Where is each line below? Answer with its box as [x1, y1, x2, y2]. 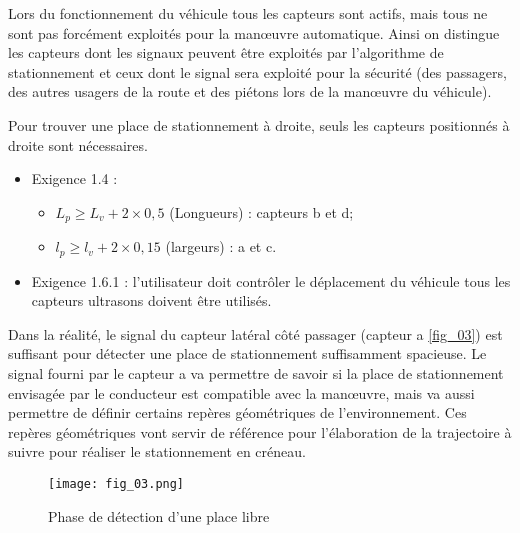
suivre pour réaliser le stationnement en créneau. [8, 441, 306, 462]
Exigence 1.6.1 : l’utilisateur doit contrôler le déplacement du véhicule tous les [31, 270, 511, 291]
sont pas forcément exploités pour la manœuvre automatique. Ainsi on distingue [8, 22, 500, 43]
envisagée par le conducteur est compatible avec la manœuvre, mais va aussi [8, 382, 475, 403]
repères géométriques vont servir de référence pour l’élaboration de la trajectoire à [8, 421, 512, 442]
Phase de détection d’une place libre [48, 505, 270, 526]
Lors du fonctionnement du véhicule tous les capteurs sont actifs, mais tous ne [8, 3, 488, 23]
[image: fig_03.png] [48, 477, 185, 491]
